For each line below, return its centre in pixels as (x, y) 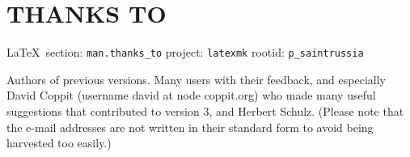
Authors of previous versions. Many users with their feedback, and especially (196, 79)
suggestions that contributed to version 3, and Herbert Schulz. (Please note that (205, 110)
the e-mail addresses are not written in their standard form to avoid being (190, 127)
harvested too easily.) (59, 143)
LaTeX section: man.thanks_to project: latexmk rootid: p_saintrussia (185, 52)
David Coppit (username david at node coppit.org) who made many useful (191, 95)
